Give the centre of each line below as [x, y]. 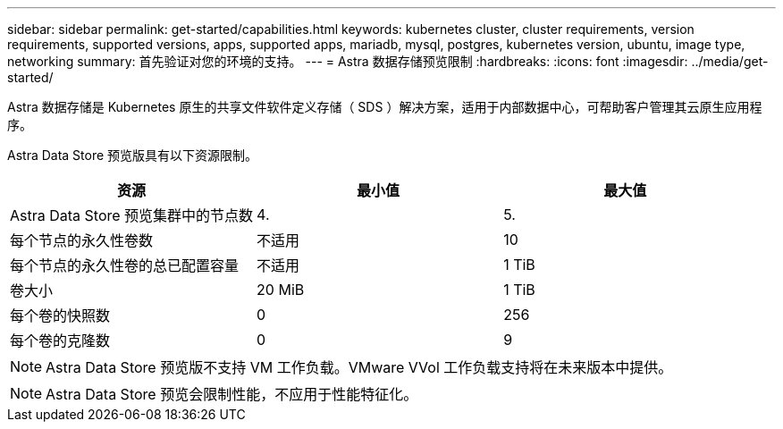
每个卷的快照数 [60, 315]
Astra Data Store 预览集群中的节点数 [132, 215]
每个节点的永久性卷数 [82, 240]
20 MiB [281, 290]
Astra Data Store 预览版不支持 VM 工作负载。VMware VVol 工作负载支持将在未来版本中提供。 [359, 367]
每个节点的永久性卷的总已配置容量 [125, 265]
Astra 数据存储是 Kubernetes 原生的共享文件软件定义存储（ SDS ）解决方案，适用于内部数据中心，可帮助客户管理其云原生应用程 [385, 107]
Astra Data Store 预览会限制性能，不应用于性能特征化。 [232, 394]
